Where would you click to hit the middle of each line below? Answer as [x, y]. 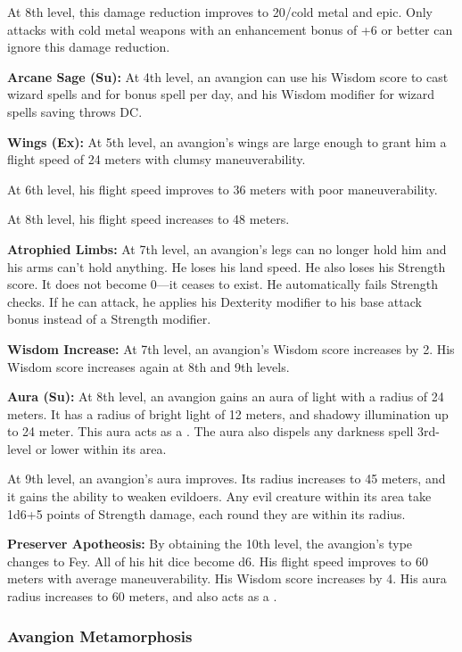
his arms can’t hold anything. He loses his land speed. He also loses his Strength [227, 266]
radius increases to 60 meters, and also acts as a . [142, 596]
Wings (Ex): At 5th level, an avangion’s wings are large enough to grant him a [227, 141]
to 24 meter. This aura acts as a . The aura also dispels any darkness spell [210, 431]
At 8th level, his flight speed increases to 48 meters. [148, 219]
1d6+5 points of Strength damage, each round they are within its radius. [206, 513]
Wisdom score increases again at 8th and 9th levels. [148, 366]
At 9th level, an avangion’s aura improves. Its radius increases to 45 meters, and [227, 479]
